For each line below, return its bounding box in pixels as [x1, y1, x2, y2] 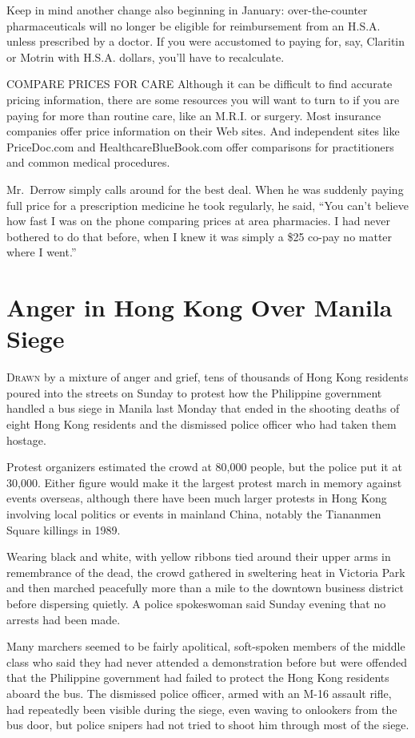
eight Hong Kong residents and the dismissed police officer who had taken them [6, 416, 397, 432]
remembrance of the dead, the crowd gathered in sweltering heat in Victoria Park [6, 563, 405, 580]
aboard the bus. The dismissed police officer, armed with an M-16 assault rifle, [6, 684, 392, 701]
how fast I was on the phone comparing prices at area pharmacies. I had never [6, 212, 390, 229]
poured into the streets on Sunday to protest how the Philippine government [6, 384, 382, 401]
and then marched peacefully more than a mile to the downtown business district [6, 579, 405, 596]
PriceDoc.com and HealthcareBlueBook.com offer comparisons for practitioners [6, 138, 394, 155]
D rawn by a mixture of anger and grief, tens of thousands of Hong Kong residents [6, 369, 409, 385]
